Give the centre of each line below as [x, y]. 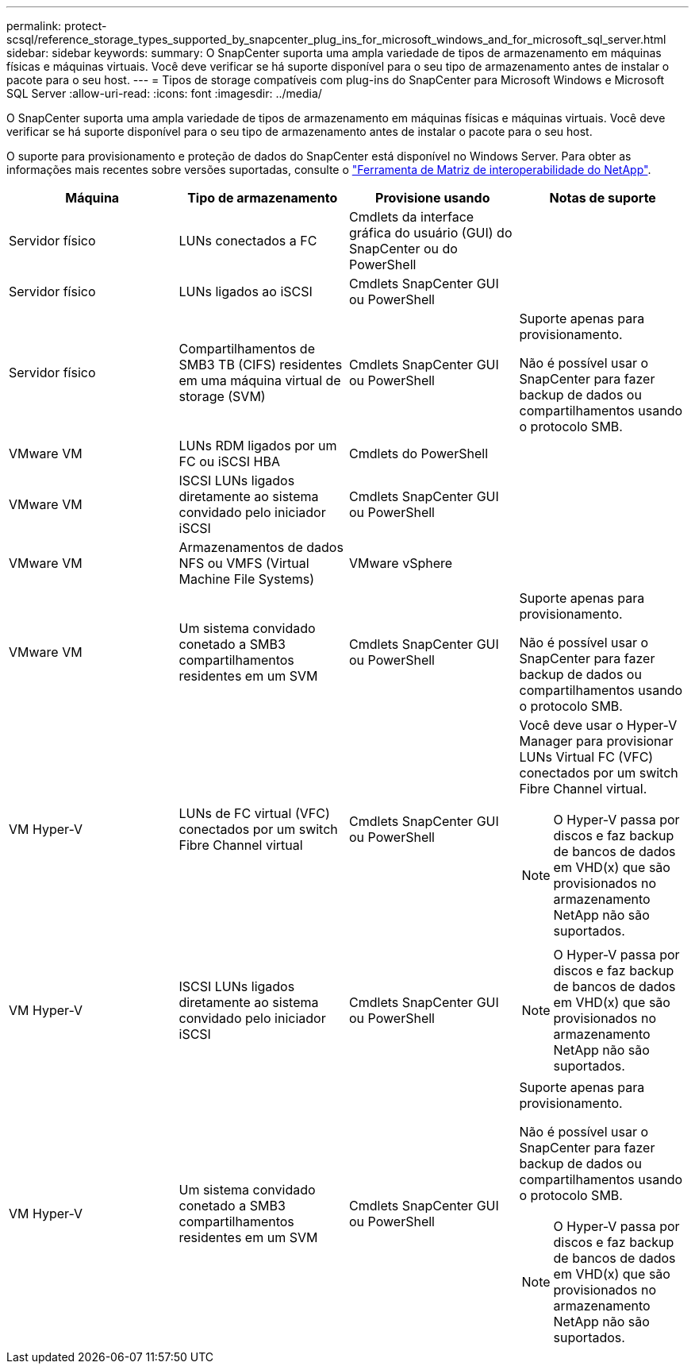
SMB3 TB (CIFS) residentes [261, 365]
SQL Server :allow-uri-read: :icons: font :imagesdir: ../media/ [164, 93]
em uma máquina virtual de [260, 380]
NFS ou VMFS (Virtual [244, 563]
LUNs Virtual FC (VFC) [586, 757]
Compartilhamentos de [247, 349]
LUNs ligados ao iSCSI [246, 291]
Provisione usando [433, 198]
